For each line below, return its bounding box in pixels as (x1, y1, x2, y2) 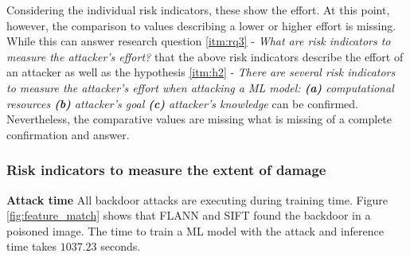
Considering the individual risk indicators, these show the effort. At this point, (6, 2, 390, 18)
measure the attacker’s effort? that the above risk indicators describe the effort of (6, 48, 404, 64)
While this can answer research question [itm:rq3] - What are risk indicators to (6, 33, 391, 49)
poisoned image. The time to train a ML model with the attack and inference (6, 222, 384, 239)
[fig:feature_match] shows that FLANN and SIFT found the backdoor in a (6, 207, 371, 224)
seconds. (100, 238, 141, 255)
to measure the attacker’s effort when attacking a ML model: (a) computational (6, 79, 394, 95)
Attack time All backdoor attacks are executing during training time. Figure (6, 191, 388, 208)
